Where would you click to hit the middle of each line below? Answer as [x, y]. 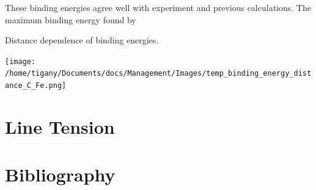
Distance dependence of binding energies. [82, 40]
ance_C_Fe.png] [36, 86]
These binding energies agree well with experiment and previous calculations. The [158, 7]
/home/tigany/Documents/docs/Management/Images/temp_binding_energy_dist [158, 74]
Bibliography [60, 174]
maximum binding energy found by [71, 19]
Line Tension [60, 126]
